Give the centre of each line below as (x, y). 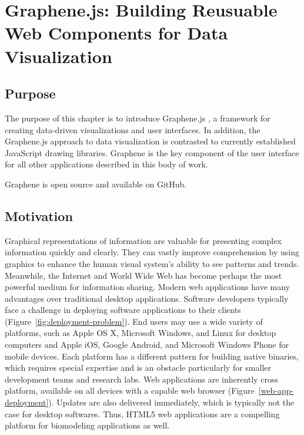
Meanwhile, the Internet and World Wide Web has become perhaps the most (143, 275)
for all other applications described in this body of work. (106, 164)
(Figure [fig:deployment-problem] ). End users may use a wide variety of (134, 321)
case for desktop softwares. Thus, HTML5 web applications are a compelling (142, 413)
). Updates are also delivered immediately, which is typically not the (171, 402)
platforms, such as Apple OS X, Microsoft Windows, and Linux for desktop (141, 333)
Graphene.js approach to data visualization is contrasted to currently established (150, 141)
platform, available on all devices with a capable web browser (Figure (130, 390)
